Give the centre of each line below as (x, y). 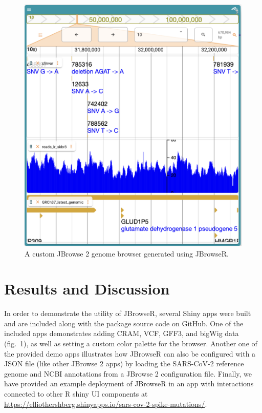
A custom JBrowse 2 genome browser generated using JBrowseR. (127, 253)
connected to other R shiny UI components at (76, 393)
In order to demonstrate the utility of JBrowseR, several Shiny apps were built (128, 313)
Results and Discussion (87, 289)
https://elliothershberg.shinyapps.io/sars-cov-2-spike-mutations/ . (106, 404)
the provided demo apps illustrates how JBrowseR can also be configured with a (130, 353)
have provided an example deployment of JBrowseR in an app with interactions (129, 383)
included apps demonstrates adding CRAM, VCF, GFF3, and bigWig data (122, 333)
